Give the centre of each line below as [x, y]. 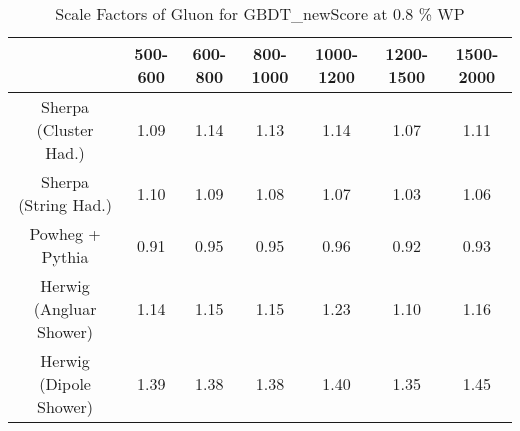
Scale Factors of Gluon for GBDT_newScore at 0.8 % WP [260, 13]
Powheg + [65, 233]
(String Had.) [65, 204]
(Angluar [65, 308]
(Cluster [65, 129]
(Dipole [65, 383]
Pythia [65, 256]
